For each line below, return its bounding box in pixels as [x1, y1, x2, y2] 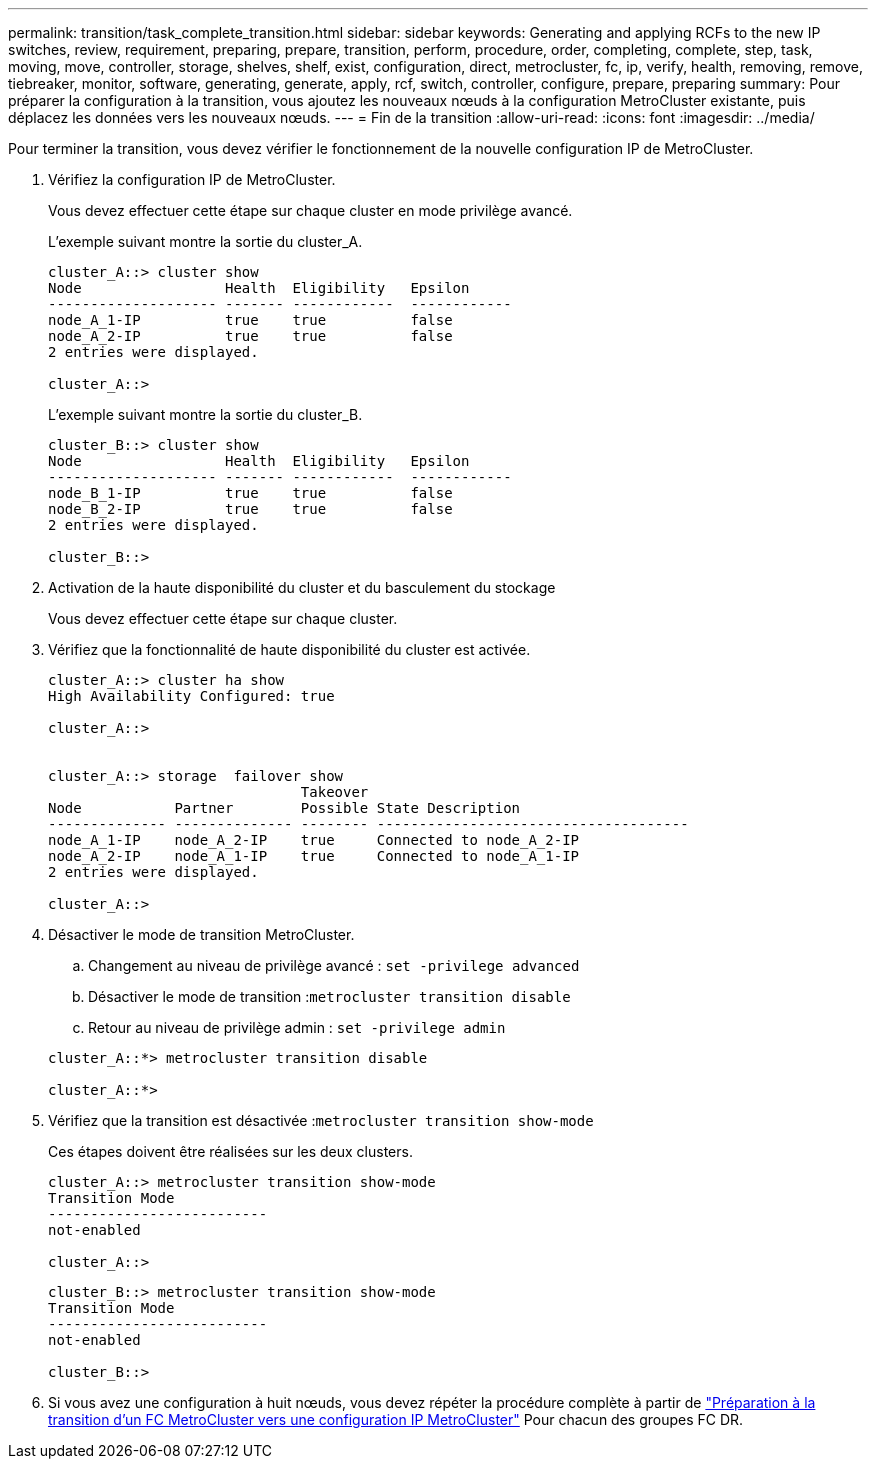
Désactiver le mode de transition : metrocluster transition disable [88, 988, 571, 1005]
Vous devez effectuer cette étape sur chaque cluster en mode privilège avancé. [48, 202, 573, 219]
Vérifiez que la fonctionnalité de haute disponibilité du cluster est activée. [48, 641, 531, 658]
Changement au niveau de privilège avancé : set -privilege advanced [88, 957, 580, 974]
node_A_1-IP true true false [48, 312, 453, 328]
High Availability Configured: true [48, 688, 335, 704]
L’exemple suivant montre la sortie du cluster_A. [48, 233, 363, 250]
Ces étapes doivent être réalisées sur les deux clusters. [48, 1143, 413, 1160]
